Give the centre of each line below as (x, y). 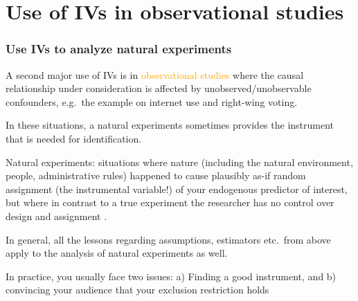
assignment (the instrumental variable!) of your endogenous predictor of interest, (177, 189)
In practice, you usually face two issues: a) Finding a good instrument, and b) (171, 276)
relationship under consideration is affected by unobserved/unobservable (159, 88)
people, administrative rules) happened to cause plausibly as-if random (156, 175)
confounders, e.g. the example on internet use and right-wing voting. (152, 101)
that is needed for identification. (74, 138)
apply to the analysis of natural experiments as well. (117, 253)
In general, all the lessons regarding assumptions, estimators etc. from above (168, 239)
